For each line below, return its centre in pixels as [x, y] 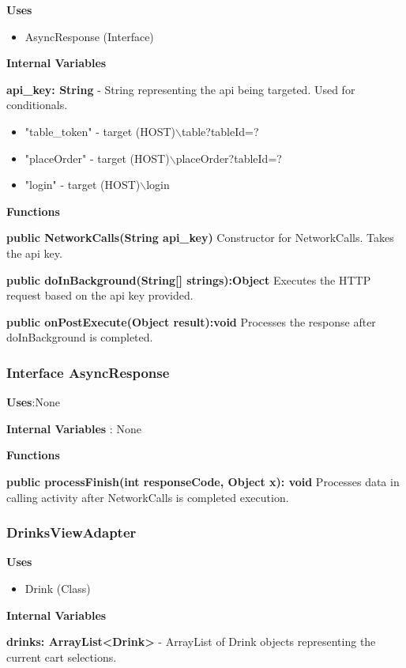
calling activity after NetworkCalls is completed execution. [148, 497]
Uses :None [33, 402]
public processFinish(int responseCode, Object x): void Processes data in [203, 481]
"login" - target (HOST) [83, 185]
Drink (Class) [58, 588]
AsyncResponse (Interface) [89, 36]
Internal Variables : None [74, 428]
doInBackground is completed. [80, 337]
